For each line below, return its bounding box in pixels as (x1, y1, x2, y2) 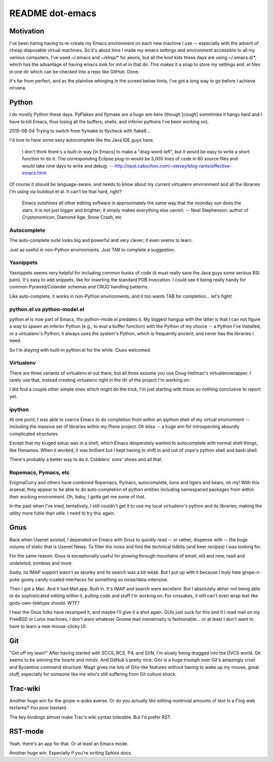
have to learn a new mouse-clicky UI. (9, 623, 87, 629)
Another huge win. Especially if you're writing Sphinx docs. (9, 749, 132, 756)
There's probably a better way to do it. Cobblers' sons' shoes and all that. (9, 456, 163, 462)
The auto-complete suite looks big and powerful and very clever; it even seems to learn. (9, 237, 193, 243)
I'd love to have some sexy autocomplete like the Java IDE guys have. (9, 137, 154, 143)
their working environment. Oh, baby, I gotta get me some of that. (9, 493, 146, 499)
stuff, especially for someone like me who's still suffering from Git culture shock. (9, 671, 177, 677)
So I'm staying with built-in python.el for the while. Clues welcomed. (9, 347, 152, 353)
